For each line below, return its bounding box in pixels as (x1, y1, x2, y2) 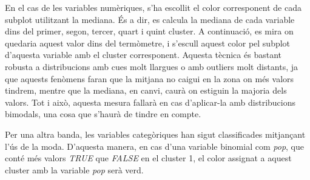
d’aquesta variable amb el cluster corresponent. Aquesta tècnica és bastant (5, 48, 281, 61)
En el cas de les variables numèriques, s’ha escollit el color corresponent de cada (5, 1, 302, 13)
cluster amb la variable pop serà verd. (5, 163, 144, 176)
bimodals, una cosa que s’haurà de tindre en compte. (5, 108, 201, 120)
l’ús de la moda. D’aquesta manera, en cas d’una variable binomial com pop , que (5, 140, 304, 152)
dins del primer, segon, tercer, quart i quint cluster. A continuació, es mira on (5, 25, 294, 37)
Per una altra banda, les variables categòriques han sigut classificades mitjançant (5, 127, 306, 140)
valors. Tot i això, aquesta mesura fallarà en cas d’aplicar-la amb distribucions (5, 95, 295, 108)
